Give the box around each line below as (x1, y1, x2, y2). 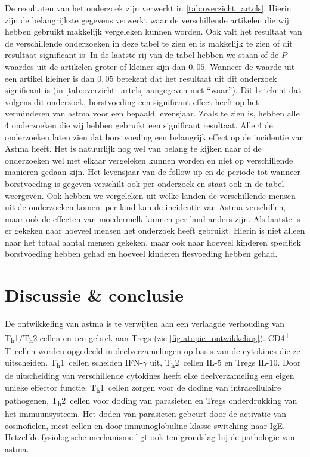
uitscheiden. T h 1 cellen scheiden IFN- (5, 356, 143, 370)
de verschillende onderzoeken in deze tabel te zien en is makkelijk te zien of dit (5, 36, 293, 49)
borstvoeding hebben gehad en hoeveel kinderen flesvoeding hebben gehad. (5, 247, 278, 260)
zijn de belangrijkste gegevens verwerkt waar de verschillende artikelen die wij (5, 13, 289, 26)
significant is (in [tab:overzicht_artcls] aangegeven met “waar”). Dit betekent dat (5, 84, 302, 96)
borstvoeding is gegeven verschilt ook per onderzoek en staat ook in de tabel (5, 177, 284, 189)
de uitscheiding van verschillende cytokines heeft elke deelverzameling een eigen (5, 369, 294, 382)
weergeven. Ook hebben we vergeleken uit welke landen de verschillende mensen (5, 189, 296, 201)
